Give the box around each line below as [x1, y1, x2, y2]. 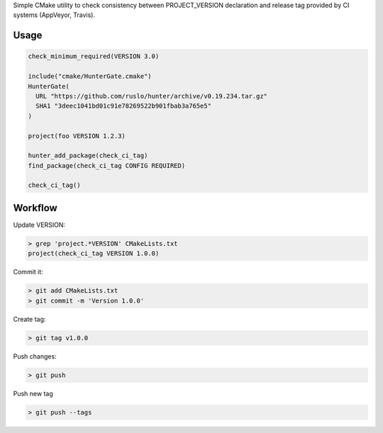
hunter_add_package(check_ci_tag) [28, 152, 148, 159]
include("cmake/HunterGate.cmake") [28, 72, 152, 81]
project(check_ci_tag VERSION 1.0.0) [28, 249, 160, 258]
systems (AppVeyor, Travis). [13, 11, 96, 19]
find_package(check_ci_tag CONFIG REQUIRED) [28, 162, 186, 169]
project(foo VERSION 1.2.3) [28, 132, 126, 140]
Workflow [13, 202, 58, 214]
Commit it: [13, 268, 44, 276]
